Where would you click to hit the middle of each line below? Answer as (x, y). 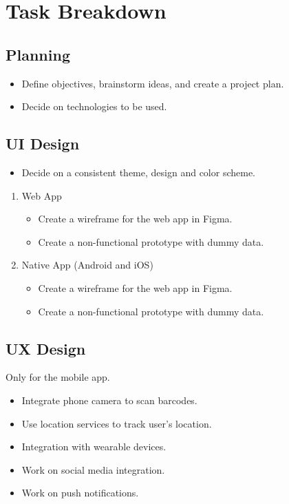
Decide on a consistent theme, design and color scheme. (139, 172)
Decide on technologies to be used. (94, 106)
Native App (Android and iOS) (87, 265)
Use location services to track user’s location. (117, 423)
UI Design (43, 144)
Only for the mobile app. (58, 377)
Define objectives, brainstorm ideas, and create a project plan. (153, 83)
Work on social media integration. (93, 469)
